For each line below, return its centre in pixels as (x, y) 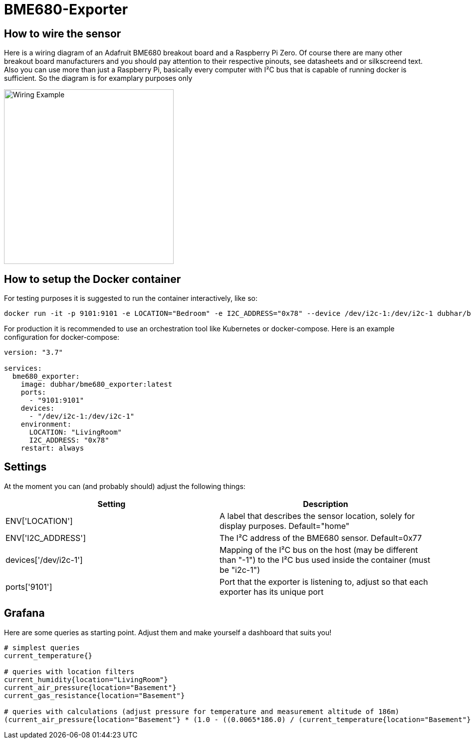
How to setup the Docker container (93, 279)
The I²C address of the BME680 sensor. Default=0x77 (321, 538)
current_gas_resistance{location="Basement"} (95, 695)
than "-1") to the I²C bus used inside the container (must (325, 560)
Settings (25, 467)
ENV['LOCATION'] (39, 521)
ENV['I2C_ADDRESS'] (46, 538)
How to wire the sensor (63, 33)
